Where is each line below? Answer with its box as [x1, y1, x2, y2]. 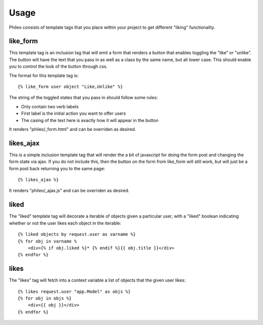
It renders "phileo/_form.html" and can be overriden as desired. [9, 126, 136, 132]
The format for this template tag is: [9, 72, 79, 78]
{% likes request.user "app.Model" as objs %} [18, 288, 131, 294]
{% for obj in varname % [18, 238, 77, 244]
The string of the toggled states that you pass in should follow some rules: [9, 95, 158, 101]
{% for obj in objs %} [18, 295, 72, 301]
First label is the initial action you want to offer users [21, 110, 126, 117]
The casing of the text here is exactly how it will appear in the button [21, 117, 159, 123]
